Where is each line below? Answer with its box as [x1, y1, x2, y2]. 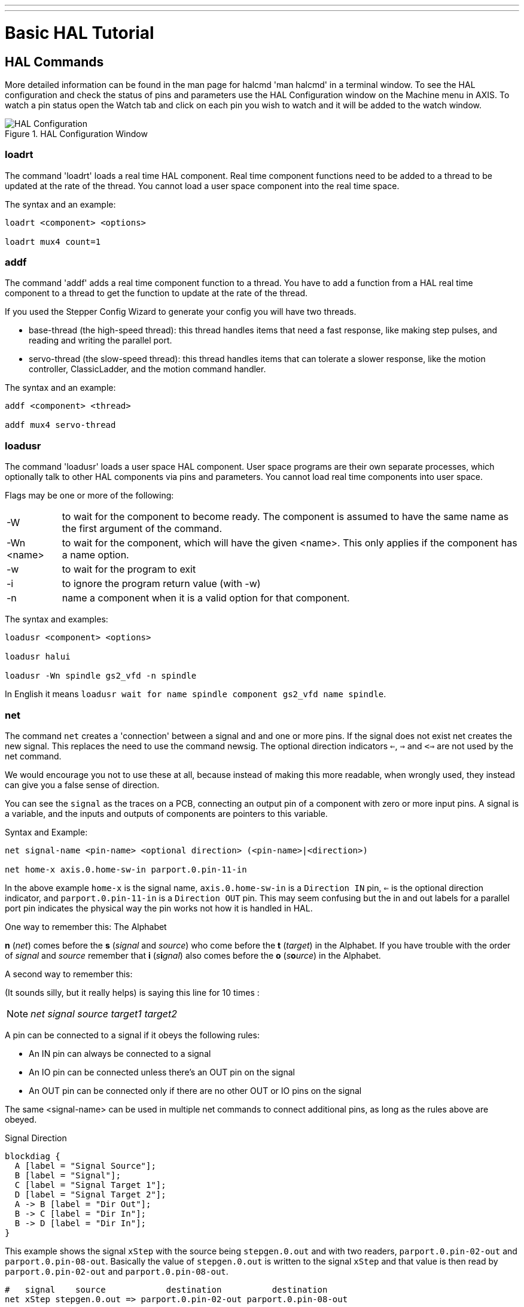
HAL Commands [5, 54, 104, 69]
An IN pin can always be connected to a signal [29, 1048, 211, 1059]
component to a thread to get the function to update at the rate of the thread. [5, 288, 308, 299]
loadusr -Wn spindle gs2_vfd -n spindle [5, 671, 197, 681]
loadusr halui [5, 652, 71, 662]
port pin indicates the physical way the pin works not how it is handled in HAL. [5, 902, 313, 913]
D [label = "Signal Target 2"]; [14, 1189, 166, 1199]
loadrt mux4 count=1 [5, 236, 101, 247]
